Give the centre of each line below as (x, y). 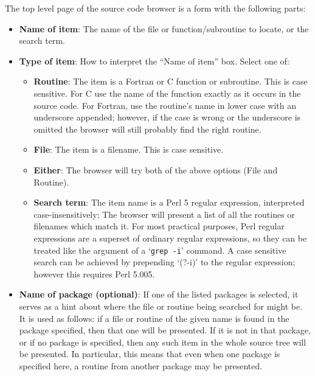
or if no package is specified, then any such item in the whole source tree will (163, 342)
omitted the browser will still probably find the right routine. (147, 129)
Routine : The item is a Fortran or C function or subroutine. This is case (171, 81)
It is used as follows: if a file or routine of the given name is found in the (154, 318)
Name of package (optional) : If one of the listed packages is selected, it (159, 294)
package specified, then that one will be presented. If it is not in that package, (165, 330)
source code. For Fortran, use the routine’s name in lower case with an (165, 105)
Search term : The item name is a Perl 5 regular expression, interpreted (169, 202)
